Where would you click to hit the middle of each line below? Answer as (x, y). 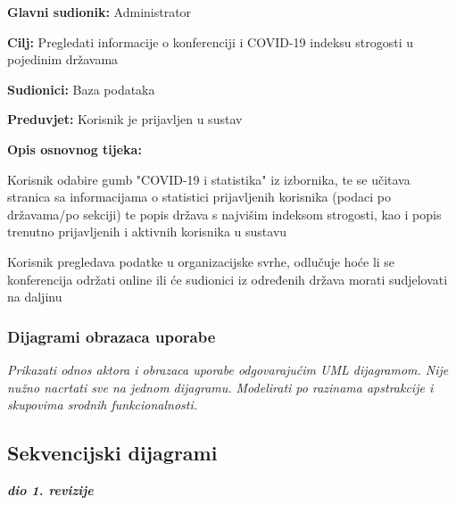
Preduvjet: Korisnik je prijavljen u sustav (125, 119)
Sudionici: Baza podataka (81, 89)
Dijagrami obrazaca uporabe (112, 336)
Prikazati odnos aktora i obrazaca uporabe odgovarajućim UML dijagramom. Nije (228, 369)
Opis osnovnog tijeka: (75, 149)
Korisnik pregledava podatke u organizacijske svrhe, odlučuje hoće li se (201, 261)
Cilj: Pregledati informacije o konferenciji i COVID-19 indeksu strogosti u (211, 41)
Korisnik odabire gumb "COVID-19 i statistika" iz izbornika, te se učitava (209, 179)
